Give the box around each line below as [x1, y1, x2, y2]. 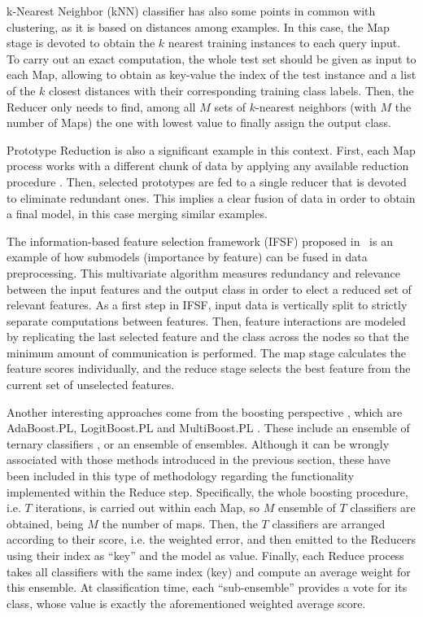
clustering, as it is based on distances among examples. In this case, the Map [7, 18, 390, 35]
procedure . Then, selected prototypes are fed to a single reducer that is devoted [7, 173, 407, 190]
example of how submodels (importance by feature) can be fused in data [7, 248, 368, 265]
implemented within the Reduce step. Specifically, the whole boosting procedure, [7, 483, 408, 500]
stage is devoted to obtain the [7, 34, 155, 51]
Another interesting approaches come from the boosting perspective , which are [7, 403, 403, 420]
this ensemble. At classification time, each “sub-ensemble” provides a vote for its [7, 579, 408, 596]
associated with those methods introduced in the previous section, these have [7, 451, 390, 468]
